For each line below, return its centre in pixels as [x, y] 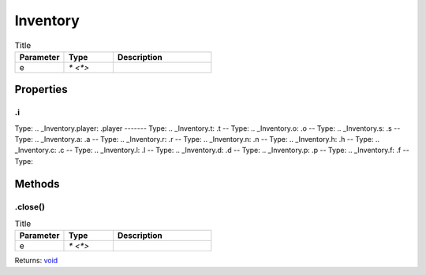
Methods [37, 184]
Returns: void [36, 261]
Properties [41, 89]
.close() [30, 206]
